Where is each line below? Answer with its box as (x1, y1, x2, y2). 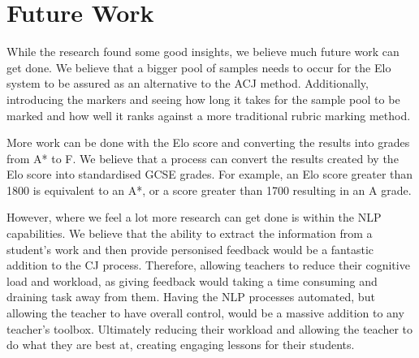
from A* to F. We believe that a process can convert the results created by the (6, 149, 399, 166)
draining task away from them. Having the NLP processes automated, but (6, 288, 375, 305)
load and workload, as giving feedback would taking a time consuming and (6, 272, 378, 289)
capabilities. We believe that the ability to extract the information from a (6, 225, 373, 242)
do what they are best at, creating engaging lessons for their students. (6, 336, 355, 353)
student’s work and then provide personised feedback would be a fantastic (6, 240, 374, 257)
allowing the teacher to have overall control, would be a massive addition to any (6, 304, 404, 321)
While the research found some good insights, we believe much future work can (6, 43, 400, 60)
